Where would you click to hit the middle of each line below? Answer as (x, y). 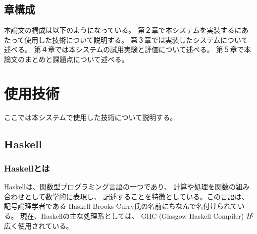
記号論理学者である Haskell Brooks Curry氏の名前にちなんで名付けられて (121, 206)
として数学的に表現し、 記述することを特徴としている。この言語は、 (136, 196)
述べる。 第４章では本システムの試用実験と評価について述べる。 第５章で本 (128, 49)
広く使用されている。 (39, 225)
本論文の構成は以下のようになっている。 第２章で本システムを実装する (119, 30)
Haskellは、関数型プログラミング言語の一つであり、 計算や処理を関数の (120, 187)
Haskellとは (27, 168)
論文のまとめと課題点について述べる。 (66, 59)
